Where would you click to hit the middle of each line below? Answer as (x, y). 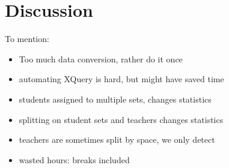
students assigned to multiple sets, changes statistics (115, 99)
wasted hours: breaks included (74, 159)
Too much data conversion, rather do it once (101, 58)
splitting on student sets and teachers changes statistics (121, 119)
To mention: (27, 39)
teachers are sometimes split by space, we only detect (117, 139)
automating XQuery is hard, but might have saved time (121, 79)
